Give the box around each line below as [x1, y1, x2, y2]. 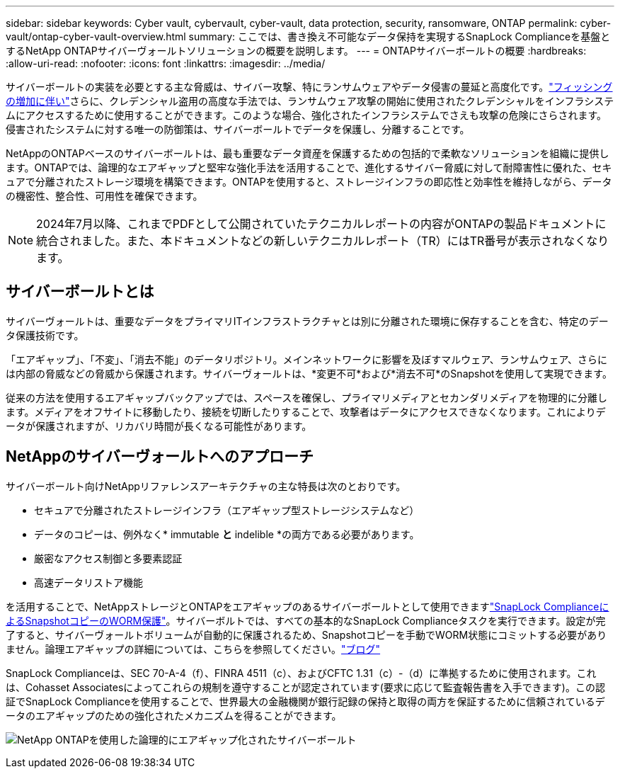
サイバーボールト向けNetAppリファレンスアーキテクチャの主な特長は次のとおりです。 [6, 479, 406, 492]
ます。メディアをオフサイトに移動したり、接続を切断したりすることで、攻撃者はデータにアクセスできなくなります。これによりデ [6, 405, 606, 418]
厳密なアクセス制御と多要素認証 [34, 552, 183, 564]
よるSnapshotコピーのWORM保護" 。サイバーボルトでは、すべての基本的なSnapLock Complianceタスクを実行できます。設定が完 [6, 614, 606, 627]
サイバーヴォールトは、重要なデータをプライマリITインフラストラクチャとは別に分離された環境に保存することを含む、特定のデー [6, 314, 609, 327]
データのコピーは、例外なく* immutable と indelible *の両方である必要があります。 [34, 528, 420, 540]
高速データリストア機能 [34, 576, 143, 588]
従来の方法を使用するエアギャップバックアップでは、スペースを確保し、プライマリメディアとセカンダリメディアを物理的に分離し [6, 391, 608, 404]
